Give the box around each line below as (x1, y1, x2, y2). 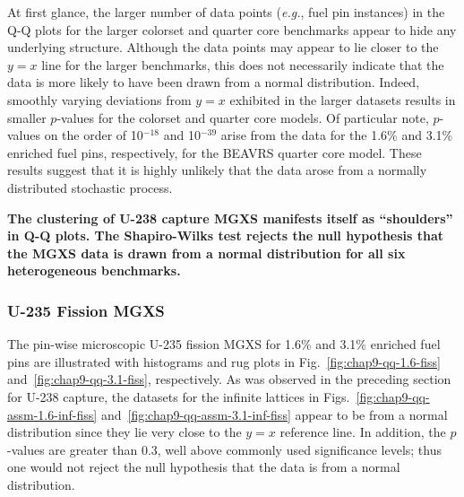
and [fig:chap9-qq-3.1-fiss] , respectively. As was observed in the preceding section (7, 370, 451, 388)
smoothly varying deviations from (7, 90, 192, 109)
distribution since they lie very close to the (7, 423, 242, 441)
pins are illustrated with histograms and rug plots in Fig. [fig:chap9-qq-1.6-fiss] (7, 352, 441, 371)
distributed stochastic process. (7, 178, 173, 196)
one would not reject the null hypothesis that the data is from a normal (7, 458, 400, 476)
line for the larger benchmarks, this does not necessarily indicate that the (41, 55, 444, 74)
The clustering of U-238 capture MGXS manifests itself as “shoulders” (7, 208, 453, 227)
